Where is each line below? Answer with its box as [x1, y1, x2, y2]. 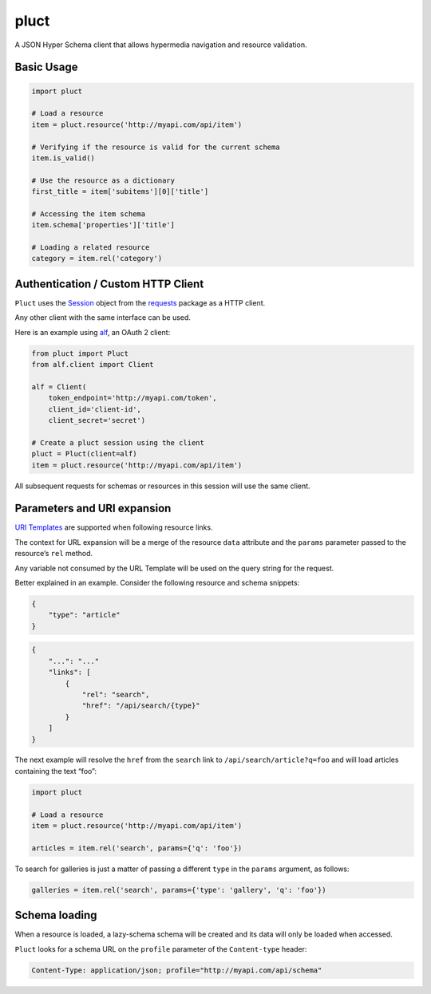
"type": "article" [48, 610, 121, 620]
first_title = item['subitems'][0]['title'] [31, 187, 209, 196]
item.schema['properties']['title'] [31, 220, 176, 230]
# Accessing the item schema [31, 209, 146, 219]
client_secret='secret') [48, 416, 146, 425]
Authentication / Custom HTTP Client [14, 277, 204, 290]
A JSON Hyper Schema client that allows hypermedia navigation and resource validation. [14, 40, 307, 49]
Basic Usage [14, 61, 78, 74]
